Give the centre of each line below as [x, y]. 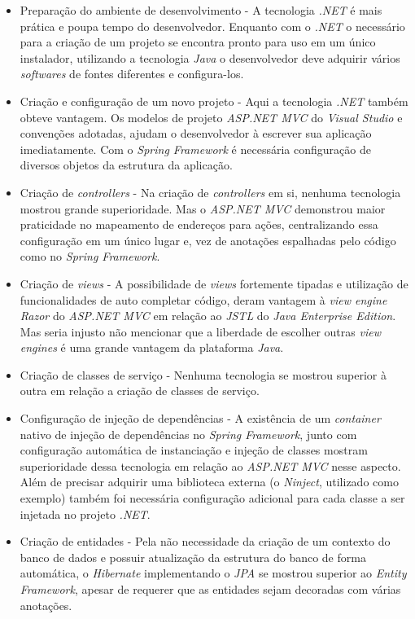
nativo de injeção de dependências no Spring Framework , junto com [188, 434]
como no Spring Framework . [90, 256]
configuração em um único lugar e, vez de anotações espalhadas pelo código [208, 240]
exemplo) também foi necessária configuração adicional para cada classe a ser [212, 498]
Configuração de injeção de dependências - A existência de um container [200, 418]
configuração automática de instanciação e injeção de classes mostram [194, 450]
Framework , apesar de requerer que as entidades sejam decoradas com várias [210, 589]
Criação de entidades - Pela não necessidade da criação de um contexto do [205, 541]
